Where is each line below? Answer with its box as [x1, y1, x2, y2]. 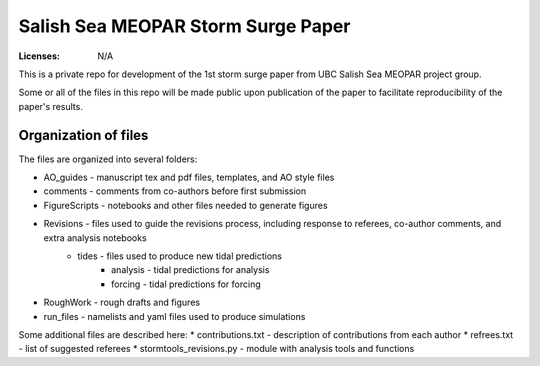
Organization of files [18, 126, 149, 144]
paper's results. [18, 100, 84, 112]
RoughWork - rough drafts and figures [43, 296, 200, 309]
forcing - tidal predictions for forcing [111, 278, 262, 290]
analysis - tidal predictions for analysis [111, 264, 270, 276]
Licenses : [18, 50, 60, 62]
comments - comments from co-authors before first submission [43, 185, 307, 197]
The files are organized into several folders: [18, 153, 198, 165]
